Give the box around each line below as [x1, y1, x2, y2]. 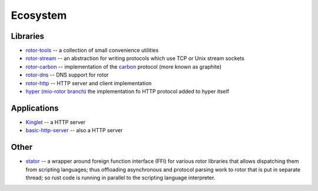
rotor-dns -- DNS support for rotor [25, 71, 109, 79]
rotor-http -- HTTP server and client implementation [25, 79, 152, 86]
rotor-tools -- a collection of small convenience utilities [25, 47, 159, 54]
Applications [11, 103, 59, 113]
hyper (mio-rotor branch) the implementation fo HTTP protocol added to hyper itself [25, 88, 230, 95]
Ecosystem [11, 9, 67, 22]
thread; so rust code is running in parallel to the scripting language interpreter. [25, 174, 216, 181]
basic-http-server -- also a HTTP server [25, 127, 123, 134]
